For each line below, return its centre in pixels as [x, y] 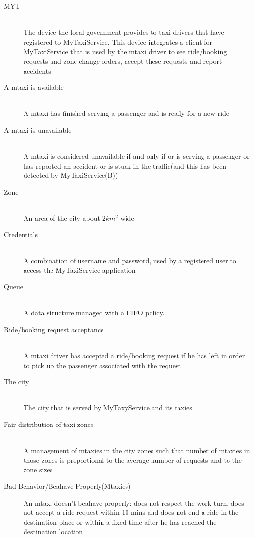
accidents [37, 71]
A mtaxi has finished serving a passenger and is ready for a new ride [127, 113]
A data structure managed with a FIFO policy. [94, 313]
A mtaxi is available [34, 87]
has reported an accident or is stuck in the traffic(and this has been [125, 165]
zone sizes [38, 469]
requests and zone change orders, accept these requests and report [123, 61]
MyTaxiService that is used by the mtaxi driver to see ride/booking [125, 51]
